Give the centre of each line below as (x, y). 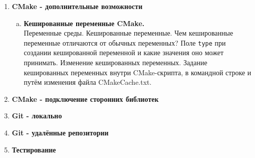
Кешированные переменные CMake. (84, 23)
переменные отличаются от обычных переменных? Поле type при (125, 42)
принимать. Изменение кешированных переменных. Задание (115, 62)
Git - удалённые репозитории (60, 132)
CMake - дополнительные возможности (77, 6)
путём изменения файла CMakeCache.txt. (88, 82)
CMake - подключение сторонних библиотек (85, 99)
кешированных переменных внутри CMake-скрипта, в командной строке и (138, 72)
